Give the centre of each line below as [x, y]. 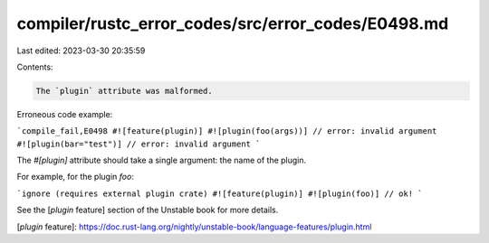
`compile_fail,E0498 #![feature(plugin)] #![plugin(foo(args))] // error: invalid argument [227, 131]
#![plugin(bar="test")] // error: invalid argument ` [139, 144]
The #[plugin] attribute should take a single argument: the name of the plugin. [162, 160]
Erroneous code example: [65, 114]
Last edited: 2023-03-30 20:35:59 [81, 51]
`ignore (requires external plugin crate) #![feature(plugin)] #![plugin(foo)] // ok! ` [220, 193]
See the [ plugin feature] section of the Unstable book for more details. [148, 210]
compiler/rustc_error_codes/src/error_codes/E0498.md [233, 23]
